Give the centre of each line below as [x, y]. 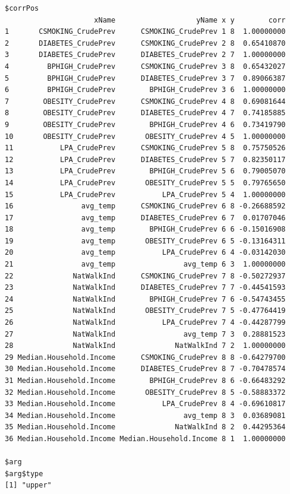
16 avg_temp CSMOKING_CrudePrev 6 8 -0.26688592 [145, 206]
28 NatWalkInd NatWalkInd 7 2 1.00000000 [145, 346]
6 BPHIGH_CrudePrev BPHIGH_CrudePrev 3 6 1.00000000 [145, 90]
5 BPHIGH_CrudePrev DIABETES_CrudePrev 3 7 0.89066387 [145, 78]
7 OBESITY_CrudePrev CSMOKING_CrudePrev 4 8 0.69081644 [145, 101]
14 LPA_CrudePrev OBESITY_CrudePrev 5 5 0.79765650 [145, 183]
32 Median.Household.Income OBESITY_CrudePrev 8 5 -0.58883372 [145, 392]
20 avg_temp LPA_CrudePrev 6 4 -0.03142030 [145, 253]
